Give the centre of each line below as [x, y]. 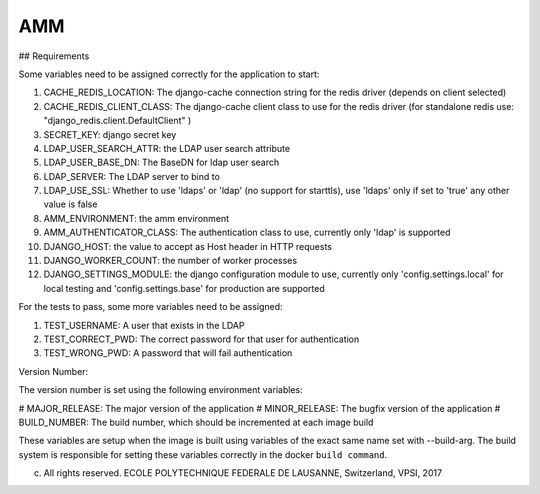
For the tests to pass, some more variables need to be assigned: [151, 307]
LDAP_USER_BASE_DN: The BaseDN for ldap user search [161, 162]
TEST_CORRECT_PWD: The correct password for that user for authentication [201, 339]
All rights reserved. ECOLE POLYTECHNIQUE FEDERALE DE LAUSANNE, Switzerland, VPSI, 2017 [243, 473]
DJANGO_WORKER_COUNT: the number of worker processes [170, 261]
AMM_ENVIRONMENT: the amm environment [136, 218]
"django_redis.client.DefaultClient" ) [117, 121]
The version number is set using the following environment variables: [161, 390]
